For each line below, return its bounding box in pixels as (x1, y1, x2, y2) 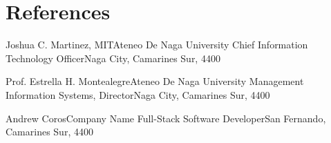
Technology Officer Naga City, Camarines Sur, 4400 (6, 50, 220, 65)
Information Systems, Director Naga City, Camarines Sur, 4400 (6, 87, 270, 102)
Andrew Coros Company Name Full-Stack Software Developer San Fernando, (6, 111, 326, 125)
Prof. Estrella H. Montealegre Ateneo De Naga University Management (6, 74, 304, 88)
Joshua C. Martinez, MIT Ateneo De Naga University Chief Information (6, 37, 308, 52)
